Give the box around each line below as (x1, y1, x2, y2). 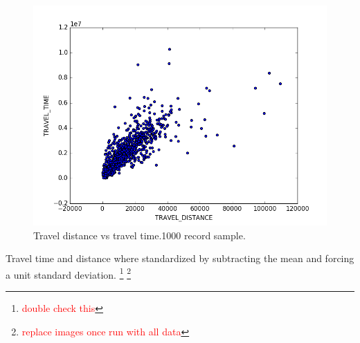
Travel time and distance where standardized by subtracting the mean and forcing (6, 251, 354, 266)
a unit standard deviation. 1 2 (6, 265, 132, 281)
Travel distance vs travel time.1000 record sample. (33, 228, 246, 242)
